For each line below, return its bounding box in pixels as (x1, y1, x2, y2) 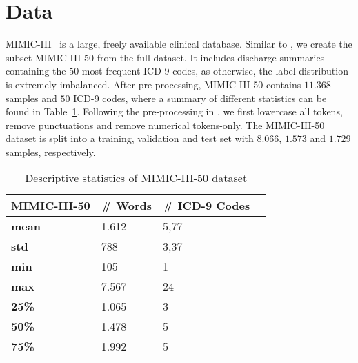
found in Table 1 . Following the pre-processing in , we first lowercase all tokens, (6, 104, 343, 119)
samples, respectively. (6, 144, 96, 159)
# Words (101, 197, 152, 214)
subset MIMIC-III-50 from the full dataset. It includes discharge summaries (6, 50, 325, 64)
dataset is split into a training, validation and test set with (6, 131, 254, 146)
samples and (6, 90, 57, 105)
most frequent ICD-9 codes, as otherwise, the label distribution (81, 63, 348, 78)
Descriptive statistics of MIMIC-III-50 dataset (25, 170, 248, 186)
